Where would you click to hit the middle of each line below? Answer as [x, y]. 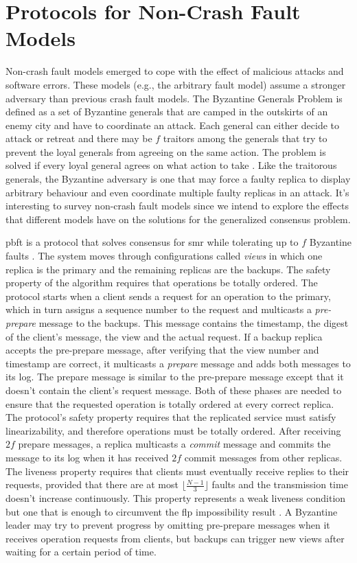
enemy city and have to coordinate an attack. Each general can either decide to [172, 125]
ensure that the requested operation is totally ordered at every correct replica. [170, 403]
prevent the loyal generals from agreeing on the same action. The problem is [166, 151]
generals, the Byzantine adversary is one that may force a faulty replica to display [178, 179]
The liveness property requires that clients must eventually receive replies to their [177, 471]
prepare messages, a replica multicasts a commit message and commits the [174, 444]
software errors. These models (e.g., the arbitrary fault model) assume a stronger [176, 84]
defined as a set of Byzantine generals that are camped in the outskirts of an [167, 112]
